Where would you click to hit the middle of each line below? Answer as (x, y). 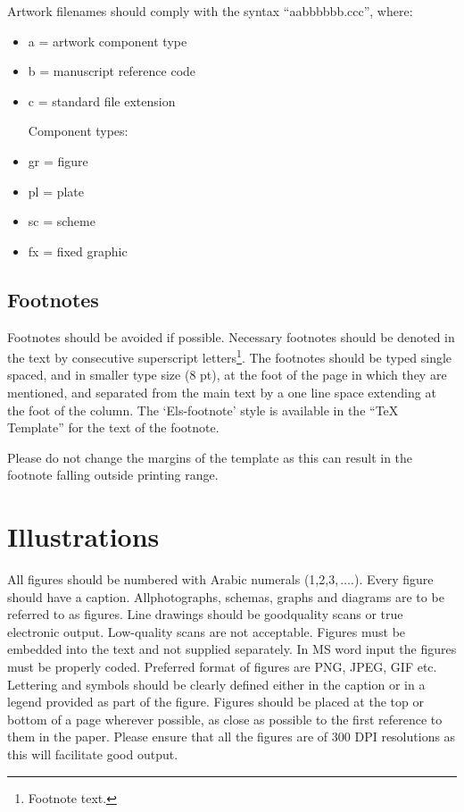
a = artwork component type (108, 41)
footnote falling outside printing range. (113, 475)
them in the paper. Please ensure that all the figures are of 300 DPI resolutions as (232, 737)
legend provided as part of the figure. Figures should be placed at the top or (215, 702)
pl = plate (56, 191)
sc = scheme (62, 221)
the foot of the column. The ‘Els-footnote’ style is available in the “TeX (203, 410)
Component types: (78, 131)
